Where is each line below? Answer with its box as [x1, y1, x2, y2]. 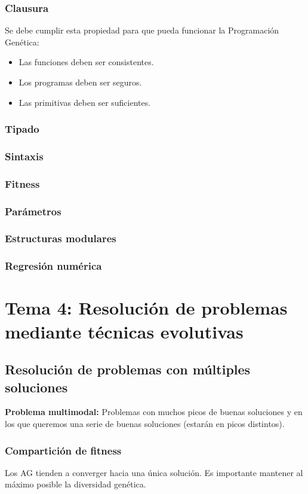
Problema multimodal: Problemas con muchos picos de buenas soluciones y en [5, 405, 303, 418]
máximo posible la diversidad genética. [5, 478, 146, 490]
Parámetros [5, 203, 61, 218]
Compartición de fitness [5, 443, 122, 458]
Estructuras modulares [5, 231, 116, 246]
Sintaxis [5, 148, 44, 163]
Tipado [5, 121, 39, 136]
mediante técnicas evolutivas [5, 319, 244, 343]
